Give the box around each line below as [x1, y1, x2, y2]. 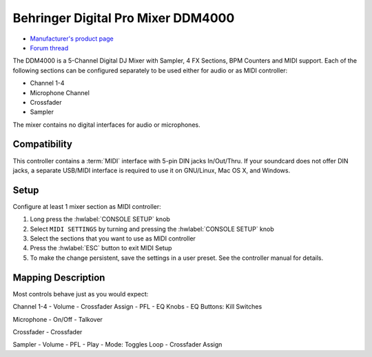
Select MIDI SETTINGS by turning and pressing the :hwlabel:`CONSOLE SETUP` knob [30, 225, 275, 233]
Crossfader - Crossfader [12, 327, 83, 336]
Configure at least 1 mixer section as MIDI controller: [12, 202, 161, 210]
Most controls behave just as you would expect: [12, 289, 149, 298]
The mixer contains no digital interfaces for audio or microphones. [12, 121, 200, 129]
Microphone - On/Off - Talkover [12, 315, 103, 323]
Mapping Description [12, 272, 105, 283]
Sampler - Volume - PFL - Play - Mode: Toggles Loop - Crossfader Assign [12, 340, 223, 349]
